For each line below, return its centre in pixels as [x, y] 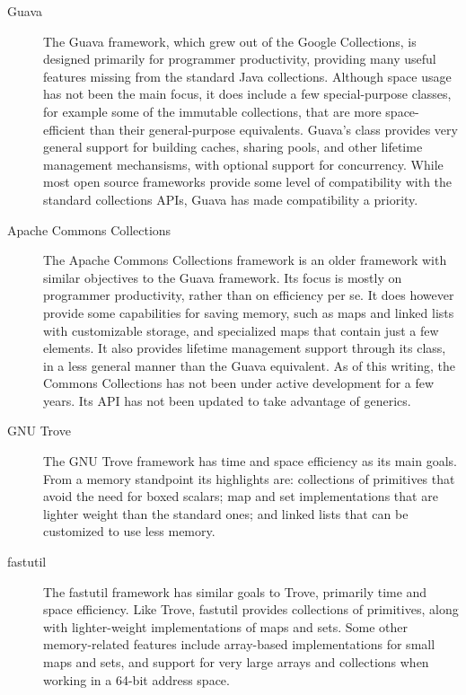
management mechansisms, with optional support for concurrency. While [243, 164]
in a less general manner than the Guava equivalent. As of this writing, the [250, 365]
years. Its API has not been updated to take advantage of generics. [227, 400]
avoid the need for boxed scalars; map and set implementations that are [241, 496]
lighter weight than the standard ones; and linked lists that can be [226, 513]
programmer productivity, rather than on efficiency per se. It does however [249, 295]
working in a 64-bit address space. [136, 679]
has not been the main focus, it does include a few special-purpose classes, [247, 94]
